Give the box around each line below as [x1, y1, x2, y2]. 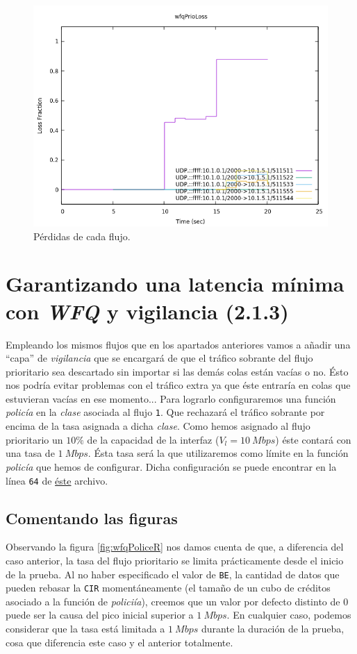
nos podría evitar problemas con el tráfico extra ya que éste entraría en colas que [6, 378, 351, 392]
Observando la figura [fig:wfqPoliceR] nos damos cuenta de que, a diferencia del [6, 539, 344, 554]
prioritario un [6, 432, 63, 446]
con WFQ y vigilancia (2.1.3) [6, 296, 289, 326]
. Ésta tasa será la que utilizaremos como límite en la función [88, 446, 349, 460]
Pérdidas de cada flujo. [33, 228, 131, 243]
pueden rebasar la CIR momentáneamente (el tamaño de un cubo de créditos [6, 580, 331, 595]
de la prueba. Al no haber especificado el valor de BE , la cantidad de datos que [6, 567, 340, 581]
